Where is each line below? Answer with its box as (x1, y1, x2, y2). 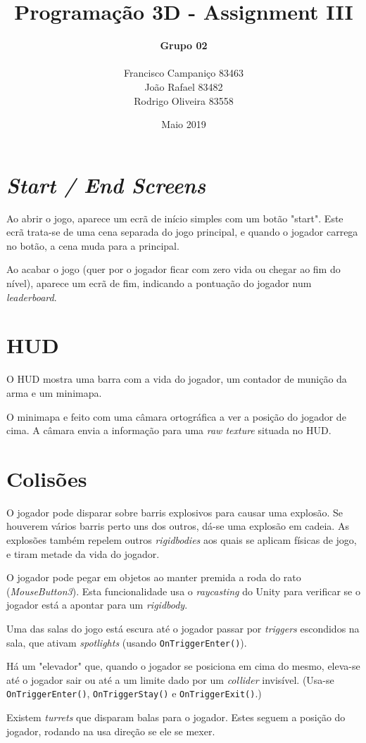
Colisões (6, 464, 87, 493)
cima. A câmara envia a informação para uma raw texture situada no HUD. (6, 423, 332, 438)
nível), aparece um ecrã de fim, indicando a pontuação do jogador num (6, 276, 312, 290)
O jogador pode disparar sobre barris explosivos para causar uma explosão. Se (6, 504, 343, 519)
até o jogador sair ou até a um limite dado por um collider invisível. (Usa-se (6, 672, 334, 687)
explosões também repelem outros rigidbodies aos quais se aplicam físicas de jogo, (6, 533, 357, 547)
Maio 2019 (161, 117, 206, 132)
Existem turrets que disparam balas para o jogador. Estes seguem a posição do (6, 710, 346, 725)
